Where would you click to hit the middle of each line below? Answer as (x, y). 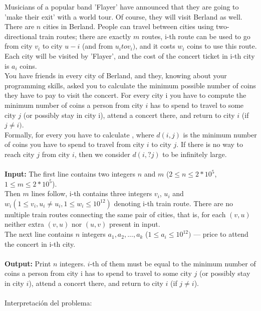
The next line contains (39, 234)
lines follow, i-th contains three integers (92, 193)
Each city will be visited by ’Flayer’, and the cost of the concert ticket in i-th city (130, 55)
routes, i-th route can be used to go (196, 36)
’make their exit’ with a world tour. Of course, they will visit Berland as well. (123, 16)
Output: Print (28, 263)
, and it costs (155, 46)
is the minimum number (220, 134)
